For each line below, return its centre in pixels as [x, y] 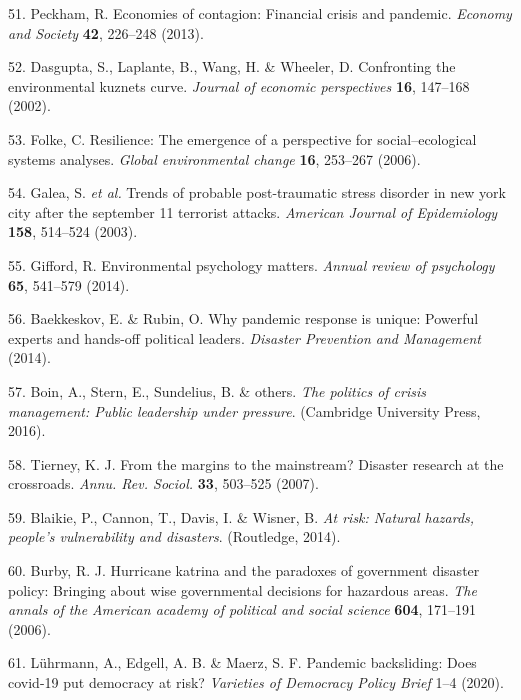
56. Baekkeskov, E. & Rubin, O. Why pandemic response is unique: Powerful [243, 318]
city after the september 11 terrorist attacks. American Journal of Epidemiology [253, 211]
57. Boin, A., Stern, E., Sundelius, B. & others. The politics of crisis [217, 390]
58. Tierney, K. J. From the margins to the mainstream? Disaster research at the [256, 463]
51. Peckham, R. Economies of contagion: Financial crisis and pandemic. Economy [260, 13]
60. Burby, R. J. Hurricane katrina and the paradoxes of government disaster [244, 570]
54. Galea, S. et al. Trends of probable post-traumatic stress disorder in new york [257, 192]
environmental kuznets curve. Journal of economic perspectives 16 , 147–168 [239, 85]
